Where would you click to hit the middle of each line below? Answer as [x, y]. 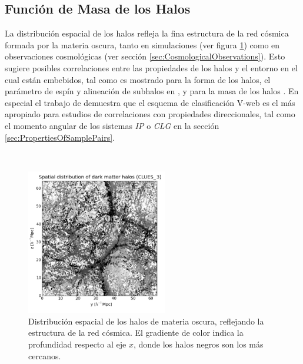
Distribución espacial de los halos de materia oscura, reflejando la [146, 321]
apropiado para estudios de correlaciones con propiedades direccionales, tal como [150, 114]
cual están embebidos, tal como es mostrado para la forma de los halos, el [138, 79]
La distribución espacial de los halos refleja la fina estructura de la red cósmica [147, 33]
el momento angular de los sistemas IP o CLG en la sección [112, 125]
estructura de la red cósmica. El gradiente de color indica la [136, 332]
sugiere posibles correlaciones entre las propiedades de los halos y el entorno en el [151, 67]
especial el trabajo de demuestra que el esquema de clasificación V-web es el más [150, 102]
